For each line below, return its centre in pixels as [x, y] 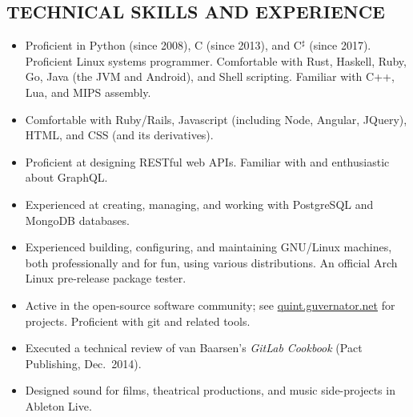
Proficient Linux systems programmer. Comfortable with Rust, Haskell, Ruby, [216, 60]
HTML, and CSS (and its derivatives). [119, 135]
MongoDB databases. [77, 220]
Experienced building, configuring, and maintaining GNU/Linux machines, [209, 247]
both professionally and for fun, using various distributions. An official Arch [211, 262]
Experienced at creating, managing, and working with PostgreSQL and [199, 204]
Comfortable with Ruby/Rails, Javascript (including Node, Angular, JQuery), [216, 119]
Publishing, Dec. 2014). [83, 363]
